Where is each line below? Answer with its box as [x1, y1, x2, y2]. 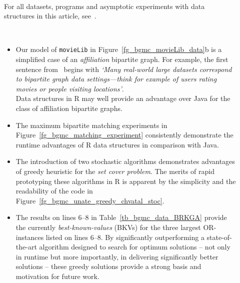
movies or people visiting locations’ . [15, 83, 124, 93]
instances [15, 231, 44, 242]
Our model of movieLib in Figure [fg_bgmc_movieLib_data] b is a [15, 44, 222, 54]
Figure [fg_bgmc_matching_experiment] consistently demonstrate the [15, 129, 233, 140]
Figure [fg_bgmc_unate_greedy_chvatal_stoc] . [15, 195, 164, 205]
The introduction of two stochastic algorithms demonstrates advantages [15, 156, 235, 166]
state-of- [206, 231, 232, 242]
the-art [15, 241, 37, 252]
